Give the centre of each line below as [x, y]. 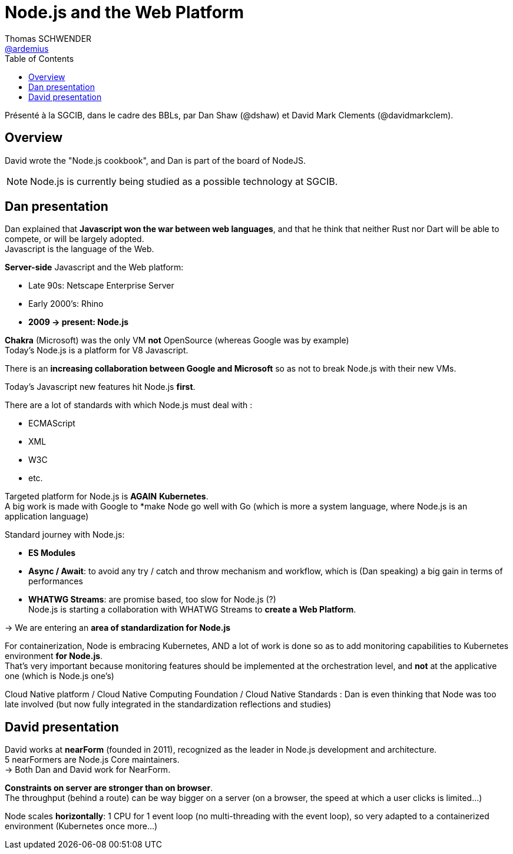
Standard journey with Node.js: [65, 535]
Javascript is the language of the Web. [80, 249]
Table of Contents [39, 58]
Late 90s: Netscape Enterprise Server [101, 286]
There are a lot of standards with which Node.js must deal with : [129, 405]
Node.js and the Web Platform [124, 12]
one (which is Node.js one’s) [59, 676]
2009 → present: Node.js [79, 322]
